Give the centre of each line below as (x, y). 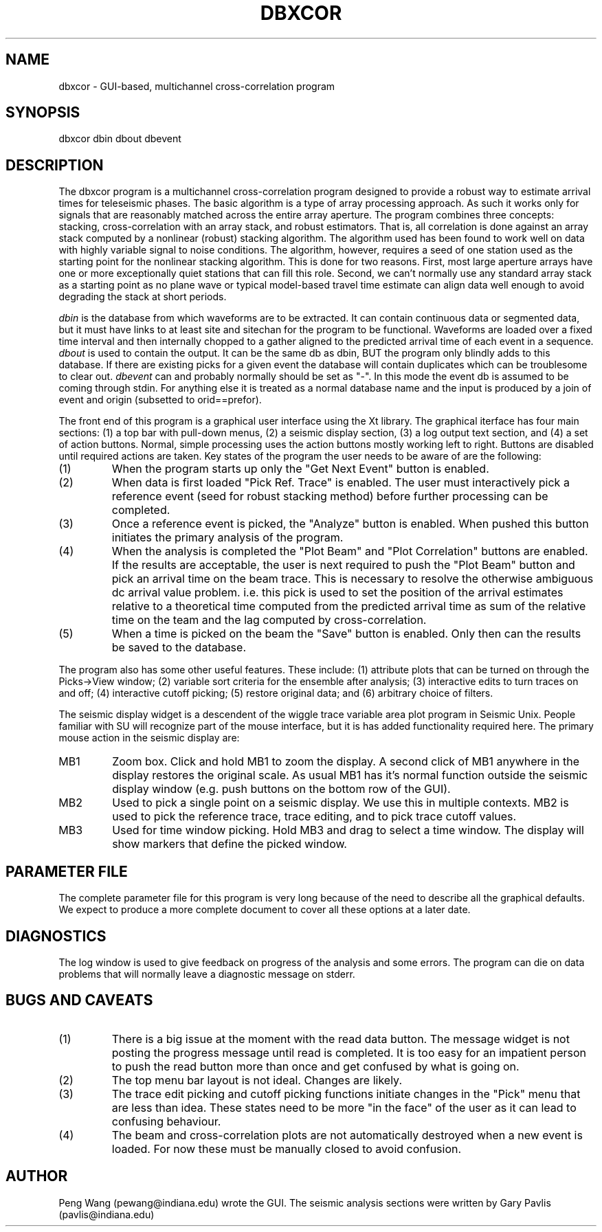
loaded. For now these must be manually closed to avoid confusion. (287, 1149)
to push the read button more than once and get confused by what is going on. (315, 1066)
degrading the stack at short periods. (143, 297)
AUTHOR (37, 1176)
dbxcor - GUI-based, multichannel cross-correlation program (197, 86)
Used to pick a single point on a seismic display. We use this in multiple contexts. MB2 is (341, 803)
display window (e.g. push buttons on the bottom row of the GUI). (281, 789)
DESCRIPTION (55, 165)
